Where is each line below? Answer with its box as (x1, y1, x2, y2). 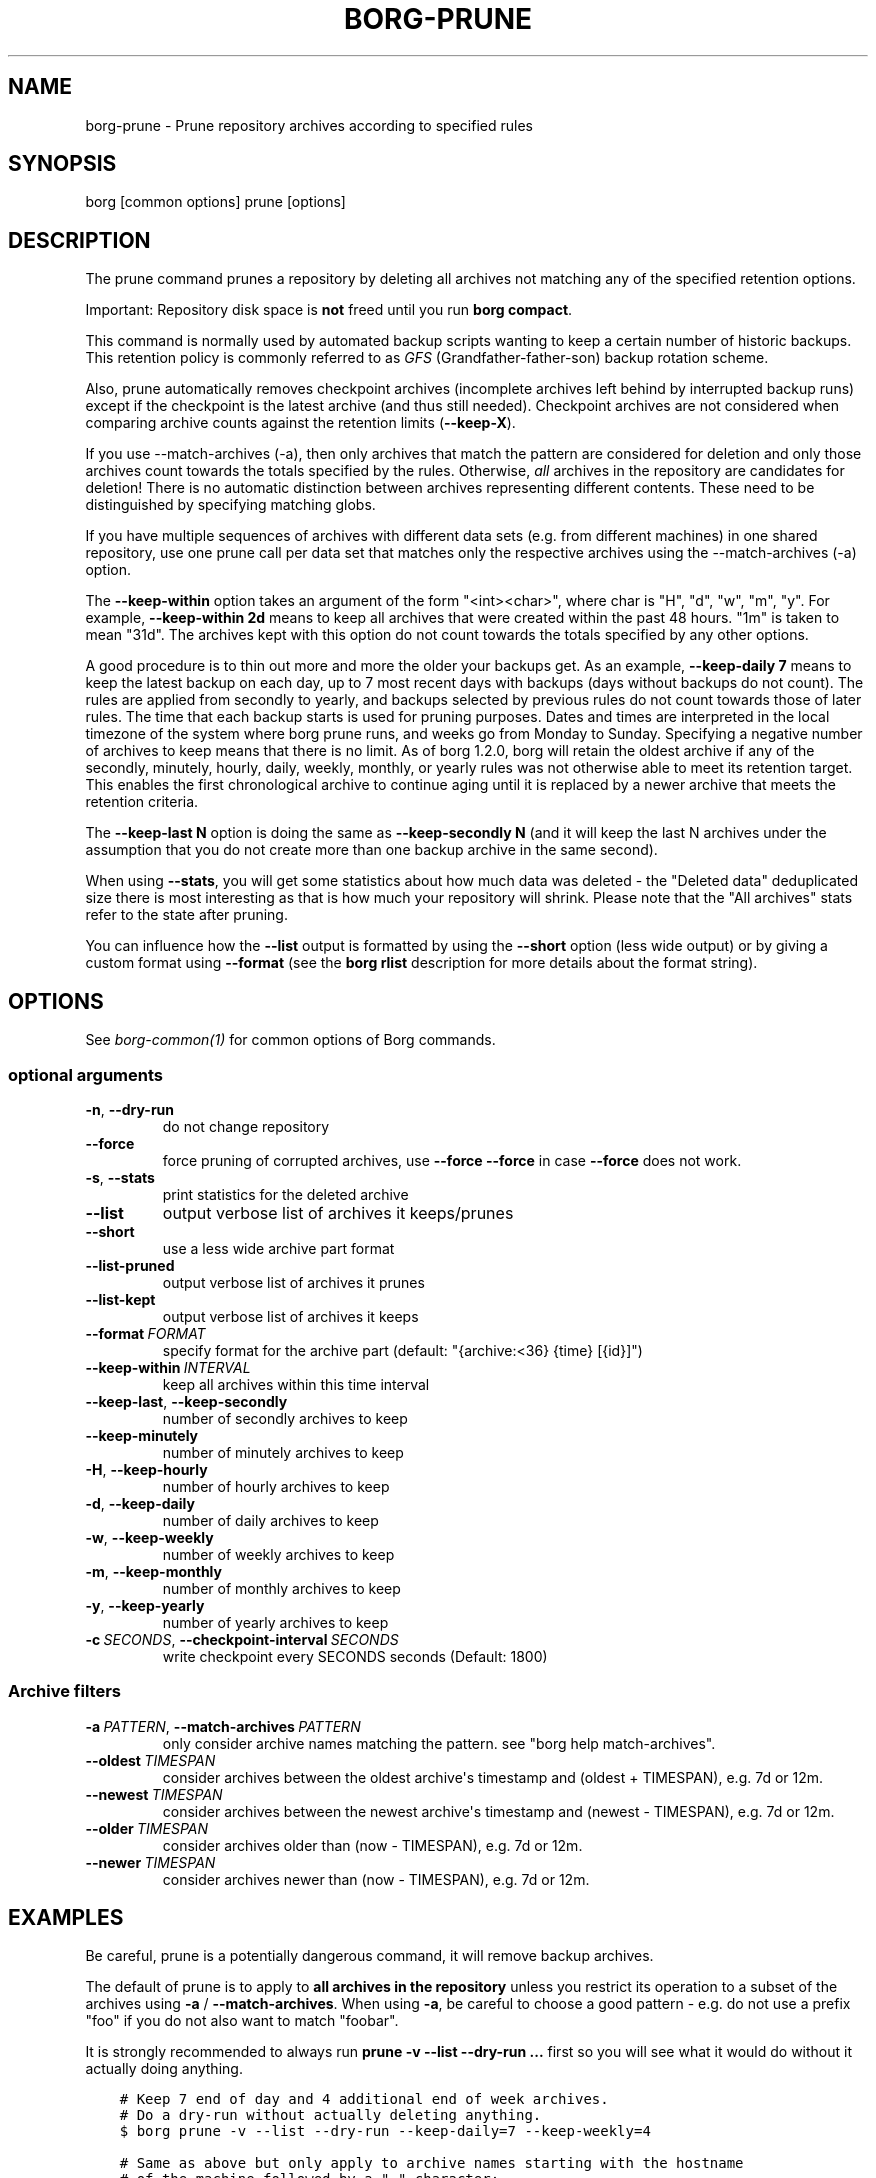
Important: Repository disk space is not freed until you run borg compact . (85, 301, 573, 319)
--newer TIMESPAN (85, 1853, 216, 1871)
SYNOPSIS (8, 151, 117, 177)
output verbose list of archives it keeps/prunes (162, 1202, 514, 1223)
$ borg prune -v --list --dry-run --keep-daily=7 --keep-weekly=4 (119, 2123, 651, 2140)
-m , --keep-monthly (85, 1562, 222, 1580)
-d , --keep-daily (85, 1494, 195, 1512)
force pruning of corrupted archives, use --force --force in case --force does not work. (162, 1151, 742, 1169)
